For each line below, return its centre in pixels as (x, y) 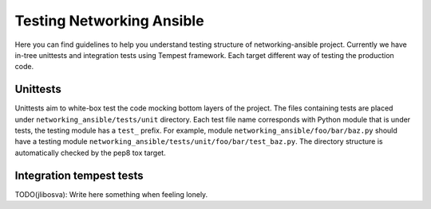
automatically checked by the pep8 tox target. (91, 153)
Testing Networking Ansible (109, 21)
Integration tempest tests (79, 175)
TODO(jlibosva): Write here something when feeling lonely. (111, 194)
